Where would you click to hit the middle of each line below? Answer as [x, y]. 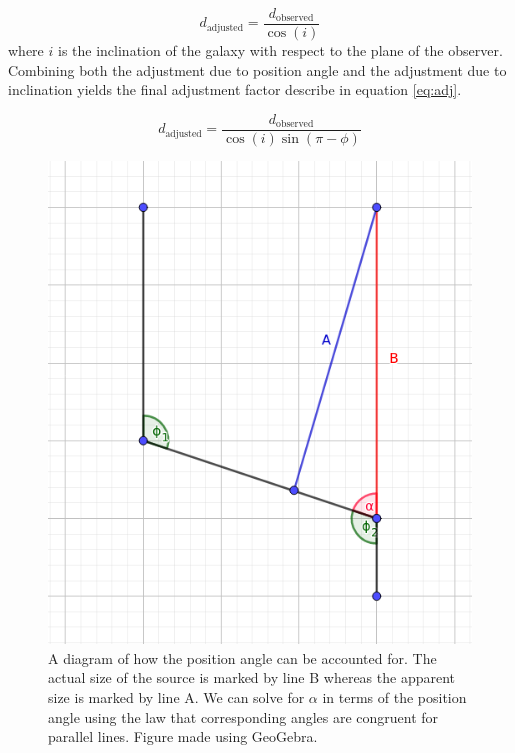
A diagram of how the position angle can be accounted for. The [242, 657]
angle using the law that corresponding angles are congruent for [243, 716]
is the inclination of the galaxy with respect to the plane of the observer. [280, 50]
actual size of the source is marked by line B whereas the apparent [251, 677]
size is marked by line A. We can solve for [176, 696]
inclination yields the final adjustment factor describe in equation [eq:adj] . [235, 89]
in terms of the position [394, 696]
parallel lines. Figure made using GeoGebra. [183, 736]
